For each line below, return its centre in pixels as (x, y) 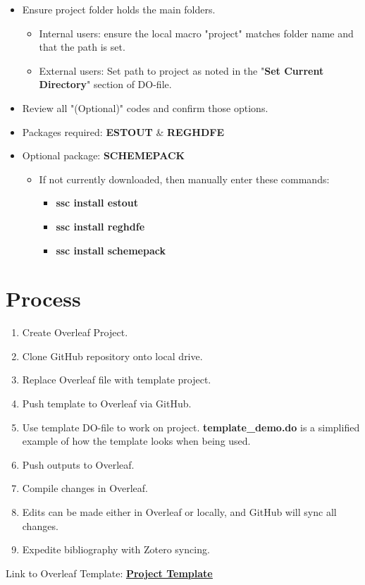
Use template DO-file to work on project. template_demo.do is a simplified (191, 427)
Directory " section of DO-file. (105, 84)
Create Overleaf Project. (75, 332)
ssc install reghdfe (100, 226)
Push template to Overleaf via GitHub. (107, 404)
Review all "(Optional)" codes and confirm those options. (145, 107)
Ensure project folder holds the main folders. (119, 9)
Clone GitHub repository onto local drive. (112, 356)
